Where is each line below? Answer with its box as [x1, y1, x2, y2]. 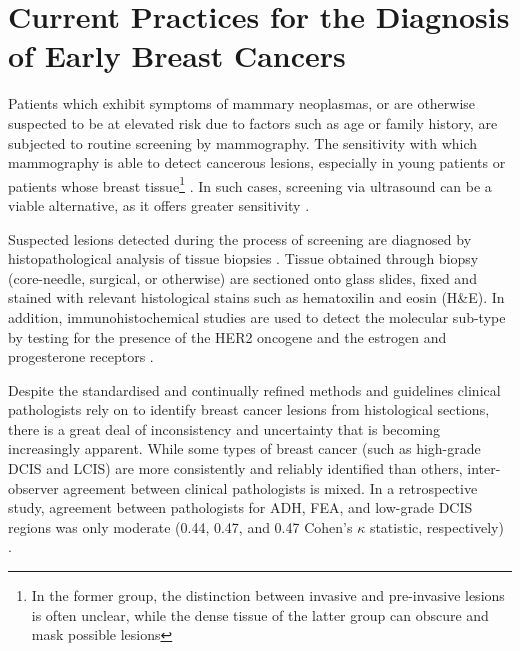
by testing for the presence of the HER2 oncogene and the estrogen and [8, 326, 447, 347]
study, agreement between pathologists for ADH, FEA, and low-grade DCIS [8, 497, 473, 518]
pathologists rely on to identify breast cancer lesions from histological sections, [8, 399, 490, 420]
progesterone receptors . [8, 346, 154, 367]
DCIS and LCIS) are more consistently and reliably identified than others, [8, 458, 463, 479]
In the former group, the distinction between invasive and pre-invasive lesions [31, 585, 505, 606]
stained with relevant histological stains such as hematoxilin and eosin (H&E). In [8, 287, 505, 308]
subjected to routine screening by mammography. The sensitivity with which [8, 132, 478, 153]
